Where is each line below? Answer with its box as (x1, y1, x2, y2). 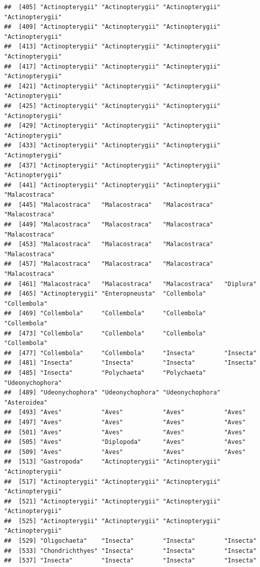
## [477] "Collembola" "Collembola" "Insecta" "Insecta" (4, 349, 257, 357)
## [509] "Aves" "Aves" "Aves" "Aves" (4, 448, 246, 456)
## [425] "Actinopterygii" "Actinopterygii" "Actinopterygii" (4, 102, 221, 109)
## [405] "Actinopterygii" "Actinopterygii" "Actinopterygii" (4, 4, 221, 11)
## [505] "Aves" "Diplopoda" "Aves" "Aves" (4, 438, 246, 446)
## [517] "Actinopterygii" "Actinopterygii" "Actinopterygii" (4, 478, 221, 485)
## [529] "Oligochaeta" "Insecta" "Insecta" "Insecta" (4, 537, 257, 545)
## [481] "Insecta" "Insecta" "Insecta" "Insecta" (4, 359, 257, 367)
